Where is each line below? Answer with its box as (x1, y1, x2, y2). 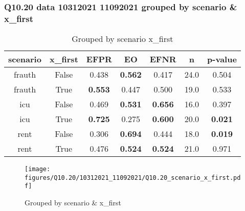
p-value (207, 53, 237, 65)
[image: (25, 166, 51, 173)
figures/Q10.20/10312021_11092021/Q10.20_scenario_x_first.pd (25, 174, 241, 181)
